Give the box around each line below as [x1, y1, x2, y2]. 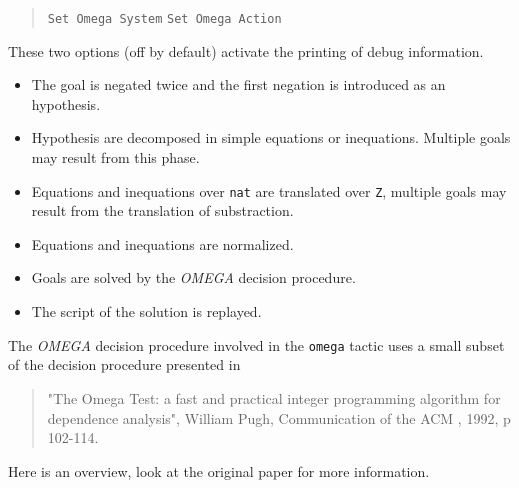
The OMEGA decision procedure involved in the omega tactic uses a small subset [8, 334, 505, 355]
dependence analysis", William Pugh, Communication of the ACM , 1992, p [47, 407, 511, 428]
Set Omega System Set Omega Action [47, 12, 282, 26]
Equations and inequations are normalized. [31, 233, 294, 254]
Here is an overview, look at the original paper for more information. [8, 460, 430, 481]
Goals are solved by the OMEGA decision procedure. [31, 267, 356, 288]
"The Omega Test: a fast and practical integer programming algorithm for [47, 387, 501, 408]
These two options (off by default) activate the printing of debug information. [8, 40, 484, 61]
